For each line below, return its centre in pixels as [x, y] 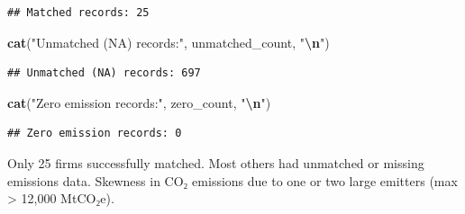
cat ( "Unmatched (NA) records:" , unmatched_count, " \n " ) [169, 42]
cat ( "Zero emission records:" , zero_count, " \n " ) [139, 102]
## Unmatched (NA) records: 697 [104, 73]
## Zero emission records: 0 [95, 134]
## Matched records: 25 [78, 13]
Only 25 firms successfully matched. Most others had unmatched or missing [216, 162]
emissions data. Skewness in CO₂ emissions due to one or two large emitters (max [232, 180]
